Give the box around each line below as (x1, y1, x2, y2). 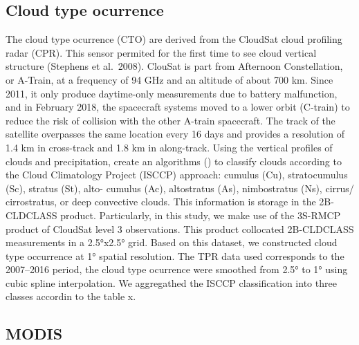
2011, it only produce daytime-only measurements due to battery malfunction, (6, 86, 338, 100)
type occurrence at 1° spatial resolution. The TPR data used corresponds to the (6, 248, 344, 263)
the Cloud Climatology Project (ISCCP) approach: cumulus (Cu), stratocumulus (6, 167, 348, 182)
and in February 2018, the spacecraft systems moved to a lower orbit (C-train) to (6, 100, 350, 114)
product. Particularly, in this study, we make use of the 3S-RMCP (60, 207, 341, 222)
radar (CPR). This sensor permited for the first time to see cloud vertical (6, 45, 317, 59)
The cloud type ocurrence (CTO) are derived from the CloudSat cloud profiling (6, 32, 342, 46)
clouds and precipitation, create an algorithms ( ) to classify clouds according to (6, 153, 342, 168)
